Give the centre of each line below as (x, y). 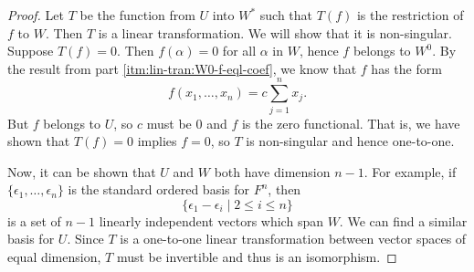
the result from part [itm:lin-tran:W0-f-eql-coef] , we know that (182, 68)
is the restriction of (410, 15)
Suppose (31, 51)
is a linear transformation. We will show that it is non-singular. (275, 32)
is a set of (34, 220)
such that (286, 15)
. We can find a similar (403, 220)
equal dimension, (54, 257)
